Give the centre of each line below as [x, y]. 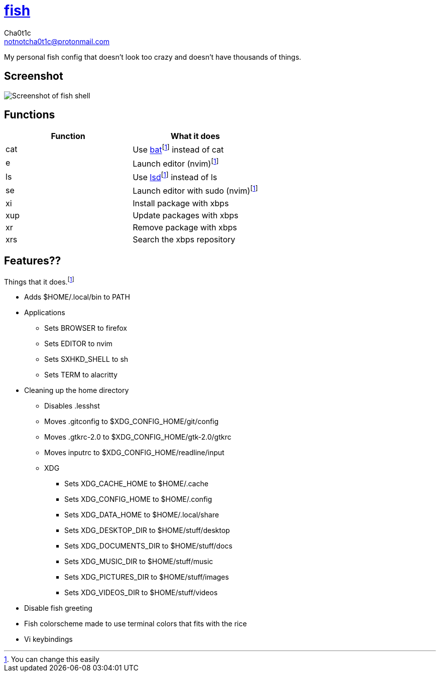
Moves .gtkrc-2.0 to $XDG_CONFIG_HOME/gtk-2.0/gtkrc [138, 437]
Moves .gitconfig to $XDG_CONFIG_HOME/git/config [132, 422]
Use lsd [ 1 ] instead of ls [175, 177]
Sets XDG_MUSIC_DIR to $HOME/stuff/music [139, 562]
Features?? [33, 261]
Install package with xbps [181, 203]
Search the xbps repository [184, 239]
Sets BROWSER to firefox [86, 328]
